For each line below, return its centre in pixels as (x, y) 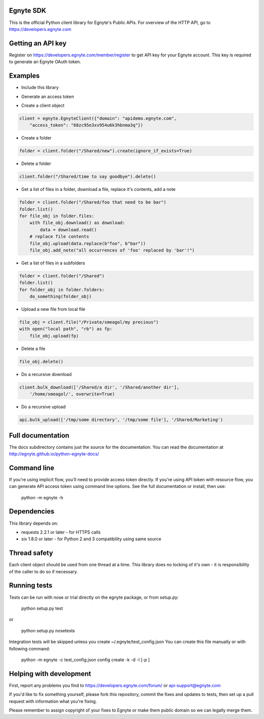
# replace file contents (59, 237)
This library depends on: (34, 523)
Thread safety (31, 553)
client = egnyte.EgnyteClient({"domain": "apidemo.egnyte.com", (98, 118)
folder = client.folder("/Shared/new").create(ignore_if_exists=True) (106, 151)
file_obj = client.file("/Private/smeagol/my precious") (89, 322)
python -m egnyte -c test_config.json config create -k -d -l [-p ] (86, 660)
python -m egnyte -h (42, 497)
